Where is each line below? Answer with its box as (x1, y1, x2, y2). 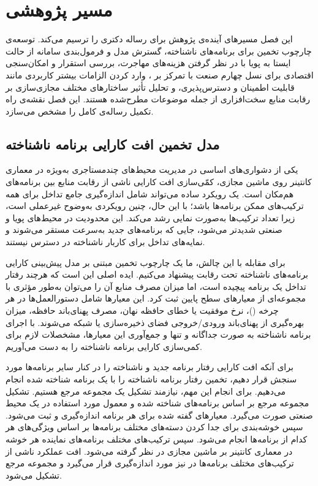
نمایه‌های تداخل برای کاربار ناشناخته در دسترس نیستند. (6, 235, 205, 248)
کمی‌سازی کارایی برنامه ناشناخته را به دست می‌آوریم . (6, 340, 202, 352)
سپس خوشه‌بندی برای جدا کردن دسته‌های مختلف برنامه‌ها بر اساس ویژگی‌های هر (6, 420, 303, 433)
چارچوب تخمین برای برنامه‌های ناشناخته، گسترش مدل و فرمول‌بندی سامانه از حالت (6, 44, 312, 57)
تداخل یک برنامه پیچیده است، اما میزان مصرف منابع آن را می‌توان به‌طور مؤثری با (6, 279, 306, 292)
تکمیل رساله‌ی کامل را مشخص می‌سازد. (6, 104, 154, 117)
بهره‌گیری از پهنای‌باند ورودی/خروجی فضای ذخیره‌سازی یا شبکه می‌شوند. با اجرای (6, 316, 305, 328)
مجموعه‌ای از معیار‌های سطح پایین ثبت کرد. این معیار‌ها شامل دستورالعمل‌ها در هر (6, 292, 306, 305)
